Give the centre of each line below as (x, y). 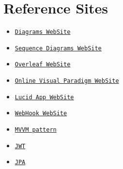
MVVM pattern (36, 130)
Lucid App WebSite (44, 97)
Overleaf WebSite (43, 65)
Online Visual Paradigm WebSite (67, 81)
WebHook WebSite (41, 114)
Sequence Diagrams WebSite (58, 48)
